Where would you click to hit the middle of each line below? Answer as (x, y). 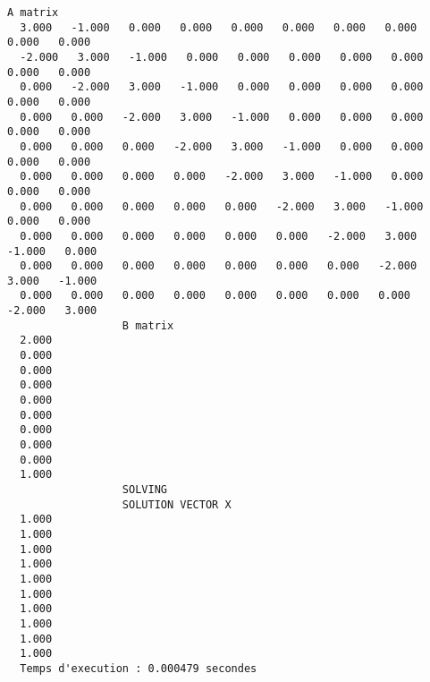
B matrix (148, 325)
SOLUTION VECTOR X (177, 504)
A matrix (33, 13)
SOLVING (144, 490)
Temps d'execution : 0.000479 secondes (139, 668)
